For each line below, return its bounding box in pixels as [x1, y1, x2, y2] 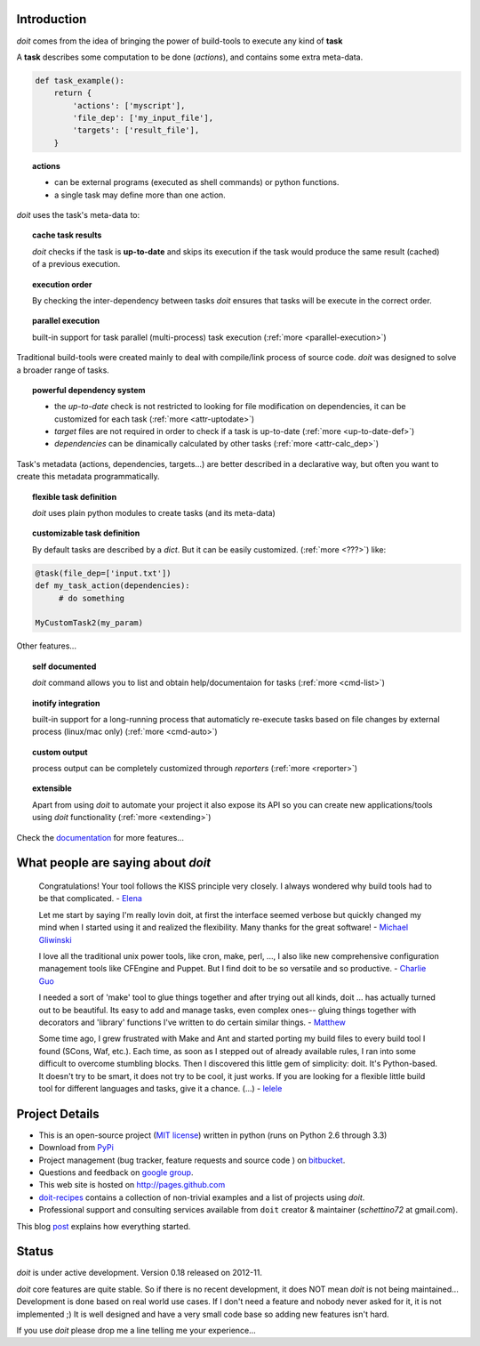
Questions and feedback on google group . [38, 1166, 194, 1178]
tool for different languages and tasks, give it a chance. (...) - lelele [38, 1083, 283, 1093]
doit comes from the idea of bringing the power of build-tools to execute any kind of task [16, 36, 343, 46]
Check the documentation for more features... [16, 832, 184, 842]
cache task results [32, 230, 102, 240]
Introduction [16, 12, 87, 27]
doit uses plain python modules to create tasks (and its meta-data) [32, 508, 276, 519]
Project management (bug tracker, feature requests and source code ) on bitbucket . [38, 1155, 346, 1165]
